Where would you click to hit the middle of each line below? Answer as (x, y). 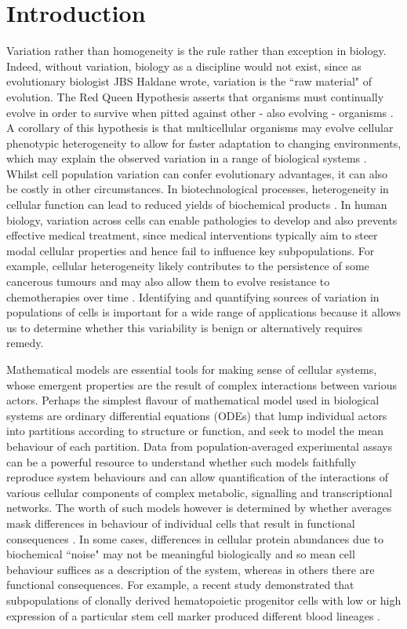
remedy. (25, 343)
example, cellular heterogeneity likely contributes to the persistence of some (188, 266)
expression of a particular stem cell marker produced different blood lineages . (193, 615)
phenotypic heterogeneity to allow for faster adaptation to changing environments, (204, 143)
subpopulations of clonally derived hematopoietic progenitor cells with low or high (204, 600)
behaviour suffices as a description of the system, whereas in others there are (191, 569)
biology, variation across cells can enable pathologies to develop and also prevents (202, 219)
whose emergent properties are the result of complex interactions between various (202, 384)
